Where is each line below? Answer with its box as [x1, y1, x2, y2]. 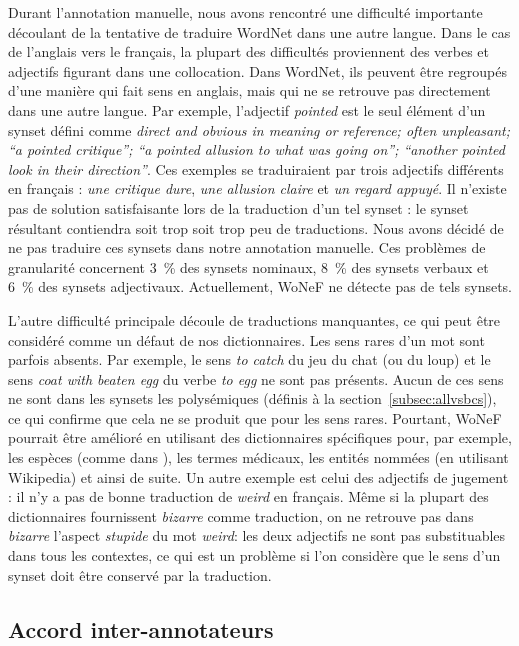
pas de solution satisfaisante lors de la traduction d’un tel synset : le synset [8, 197, 469, 218]
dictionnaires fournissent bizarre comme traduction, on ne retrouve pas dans [8, 505, 474, 526]
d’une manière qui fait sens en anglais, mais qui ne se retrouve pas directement [8, 80, 491, 101]
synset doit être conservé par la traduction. [8, 564, 272, 585]
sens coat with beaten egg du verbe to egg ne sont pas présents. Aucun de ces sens [8, 368, 504, 389]
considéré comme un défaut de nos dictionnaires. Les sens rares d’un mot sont [8, 329, 485, 350]
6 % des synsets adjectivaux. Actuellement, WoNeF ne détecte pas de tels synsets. [8, 276, 513, 297]
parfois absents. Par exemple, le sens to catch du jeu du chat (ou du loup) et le [8, 349, 491, 370]
